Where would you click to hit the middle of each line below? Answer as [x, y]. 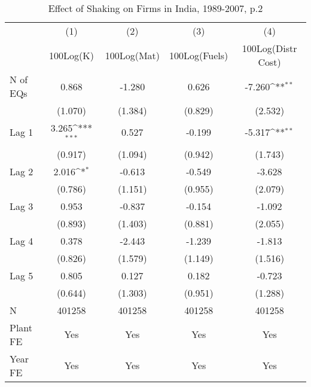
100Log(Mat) [132, 55]
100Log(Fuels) [199, 55]
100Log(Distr [269, 48]
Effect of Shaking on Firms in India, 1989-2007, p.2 [155, 8]
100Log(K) [71, 55]
